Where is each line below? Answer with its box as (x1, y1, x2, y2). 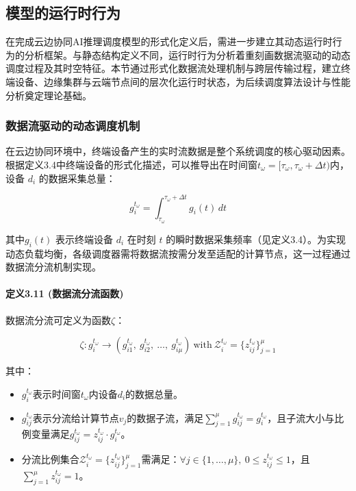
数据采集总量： (48, 171, 116, 185)
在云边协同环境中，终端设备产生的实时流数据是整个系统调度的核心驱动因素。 (5, 144, 351, 158)
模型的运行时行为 (5, 2, 120, 23)
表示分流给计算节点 (32, 410, 119, 425)
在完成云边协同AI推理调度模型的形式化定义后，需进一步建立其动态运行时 (5, 34, 333, 49)
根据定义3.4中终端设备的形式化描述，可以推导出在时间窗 (5, 157, 257, 171)
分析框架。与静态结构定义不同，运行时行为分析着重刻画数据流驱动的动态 (24, 47, 351, 62)
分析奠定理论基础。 (5, 88, 92, 102)
